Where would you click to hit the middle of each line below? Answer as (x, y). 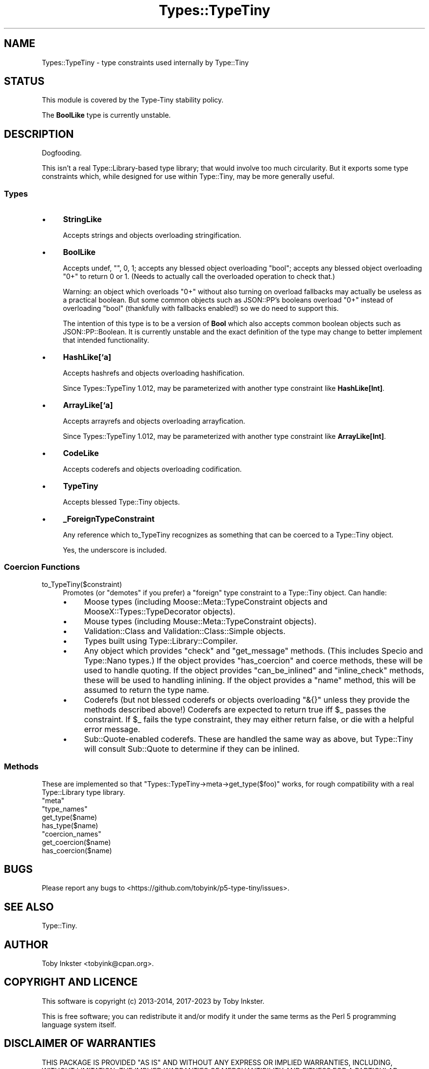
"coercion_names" (71, 834)
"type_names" (65, 809)
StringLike (82, 219)
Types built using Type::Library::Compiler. (161, 641)
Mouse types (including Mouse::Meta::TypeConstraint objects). (200, 621)
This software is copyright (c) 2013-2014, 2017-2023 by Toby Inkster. (153, 1001)
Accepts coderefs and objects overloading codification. (152, 469)
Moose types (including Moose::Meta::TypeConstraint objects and (206, 601)
